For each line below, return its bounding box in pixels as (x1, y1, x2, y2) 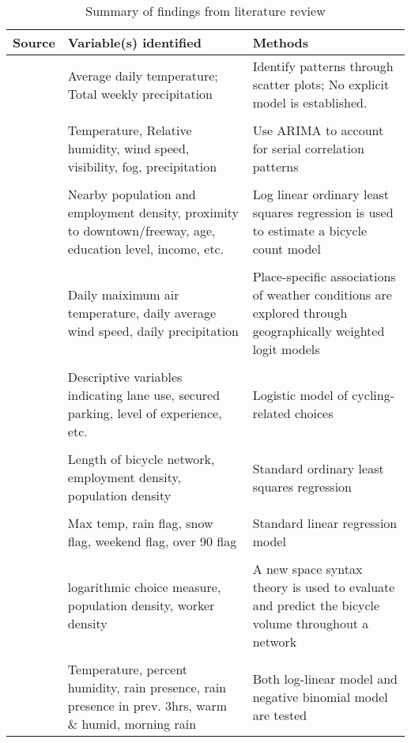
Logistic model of (252, 386, 348, 404)
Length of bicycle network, (67, 450, 215, 468)
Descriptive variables (67, 368, 183, 386)
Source (13, 33, 55, 51)
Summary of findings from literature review (85, 2, 326, 20)
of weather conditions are (252, 285, 392, 304)
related (252, 404, 291, 422)
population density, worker (67, 596, 215, 614)
